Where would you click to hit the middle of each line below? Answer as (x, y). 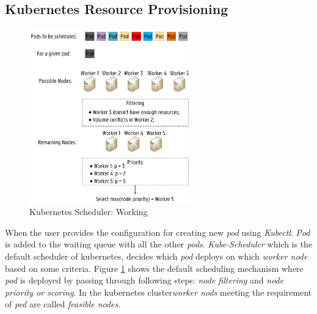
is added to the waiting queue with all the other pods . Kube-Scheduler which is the (159, 244)
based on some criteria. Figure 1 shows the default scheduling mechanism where (154, 268)
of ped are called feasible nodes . (63, 304)
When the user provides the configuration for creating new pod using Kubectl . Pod (158, 232)
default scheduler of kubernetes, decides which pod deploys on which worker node (156, 256)
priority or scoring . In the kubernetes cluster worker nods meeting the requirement (158, 292)
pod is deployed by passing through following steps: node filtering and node (144, 280)
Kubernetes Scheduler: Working (89, 212)
